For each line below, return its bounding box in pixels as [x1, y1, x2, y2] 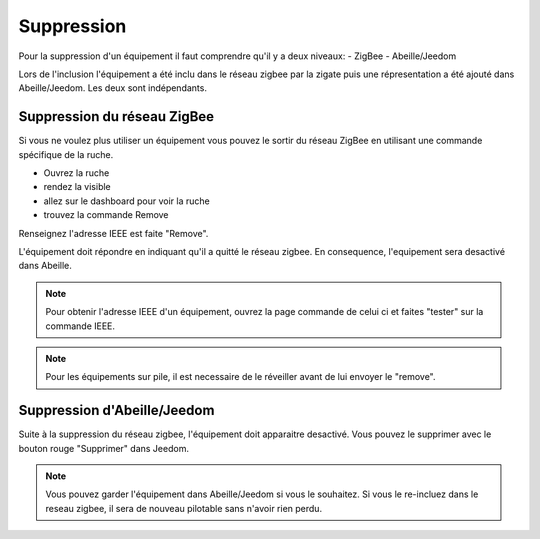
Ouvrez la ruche [43, 167, 110, 179]
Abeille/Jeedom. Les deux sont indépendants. [18, 82, 207, 94]
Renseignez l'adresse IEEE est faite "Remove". [18, 227, 209, 239]
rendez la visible [43, 181, 112, 193]
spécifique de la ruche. [18, 148, 114, 160]
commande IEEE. [45, 320, 115, 332]
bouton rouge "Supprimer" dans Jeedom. [18, 442, 190, 454]
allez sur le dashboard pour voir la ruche [43, 195, 210, 207]
